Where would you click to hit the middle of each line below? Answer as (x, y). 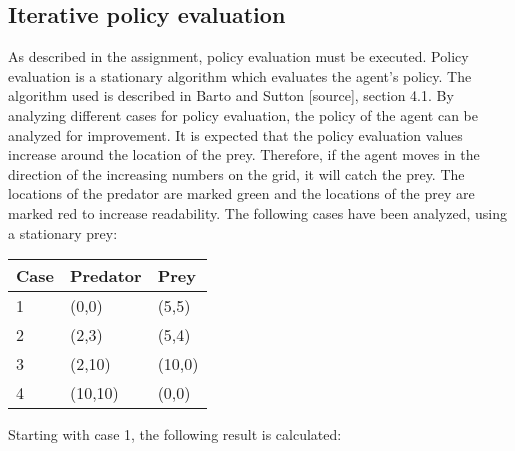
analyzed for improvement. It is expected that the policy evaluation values (235, 134)
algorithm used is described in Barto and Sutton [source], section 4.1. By (231, 95)
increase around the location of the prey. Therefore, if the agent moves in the (244, 154)
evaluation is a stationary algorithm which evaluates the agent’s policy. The (240, 75)
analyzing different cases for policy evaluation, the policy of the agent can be (243, 114)
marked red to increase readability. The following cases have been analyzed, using (257, 212)
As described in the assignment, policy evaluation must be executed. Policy (238, 56)
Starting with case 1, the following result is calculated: (175, 434)
